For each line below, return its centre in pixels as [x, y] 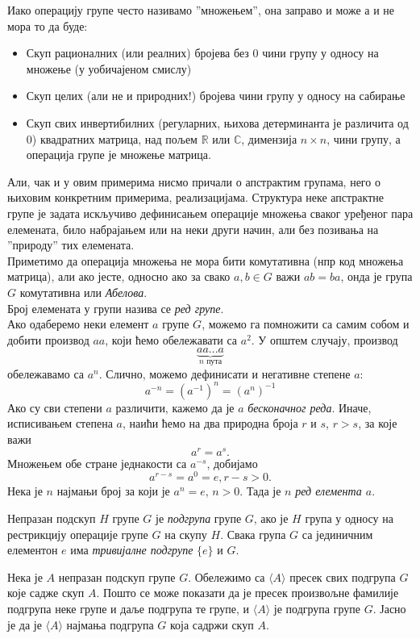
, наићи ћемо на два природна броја [210, 423]
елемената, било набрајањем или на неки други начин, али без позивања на [193, 229]
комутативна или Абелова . [83, 292]
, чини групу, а [364, 138]
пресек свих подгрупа [343, 576]
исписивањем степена [60, 423]
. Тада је [260, 491]
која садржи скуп [212, 624]
